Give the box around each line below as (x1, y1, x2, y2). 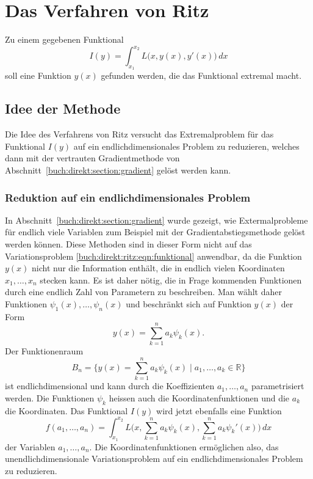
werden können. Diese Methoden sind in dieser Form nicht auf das (5, 238, 252, 250)
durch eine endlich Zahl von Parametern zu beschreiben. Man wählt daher (5, 285, 282, 298)
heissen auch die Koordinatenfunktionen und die (109, 391, 290, 404)
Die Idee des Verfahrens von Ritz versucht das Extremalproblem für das (5, 128, 274, 141)
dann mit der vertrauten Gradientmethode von (5, 152, 180, 164)
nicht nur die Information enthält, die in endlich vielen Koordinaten (32, 261, 285, 274)
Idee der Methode (5, 99, 121, 118)
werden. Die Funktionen (5, 391, 95, 404)
